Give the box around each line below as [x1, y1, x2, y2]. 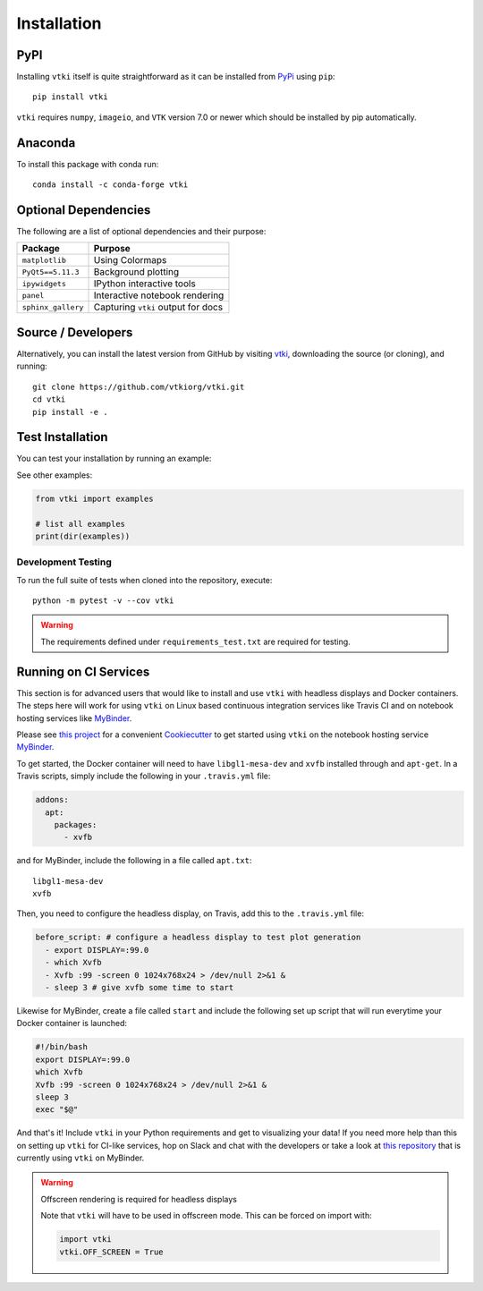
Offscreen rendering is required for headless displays [40, 1193, 237, 1204]
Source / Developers [16, 325, 133, 340]
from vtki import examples [35, 493, 154, 504]
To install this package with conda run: [16, 158, 159, 169]
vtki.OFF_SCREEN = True [59, 1246, 165, 1257]
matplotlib [21, 255, 67, 265]
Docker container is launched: [16, 1018, 128, 1029]
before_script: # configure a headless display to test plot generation [35, 932, 361, 943]
